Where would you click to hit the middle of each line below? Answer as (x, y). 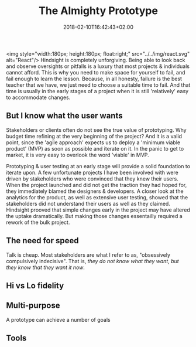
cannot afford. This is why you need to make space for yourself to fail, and (96, 72)
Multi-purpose (33, 306)
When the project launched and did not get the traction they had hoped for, (97, 185)
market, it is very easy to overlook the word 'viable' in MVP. (78, 155)
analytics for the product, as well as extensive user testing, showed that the (97, 197)
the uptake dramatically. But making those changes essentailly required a (94, 216)
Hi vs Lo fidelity (35, 285)
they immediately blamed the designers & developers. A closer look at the (95, 191)
